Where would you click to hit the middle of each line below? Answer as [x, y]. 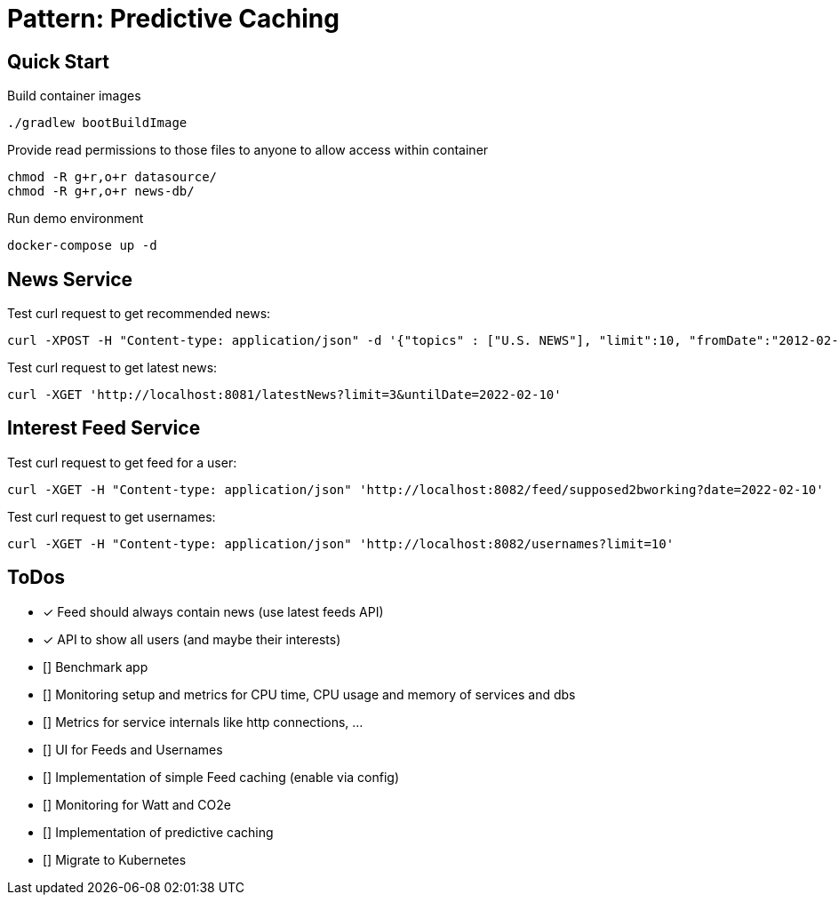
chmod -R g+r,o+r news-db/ [101, 192]
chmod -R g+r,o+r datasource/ [112, 177]
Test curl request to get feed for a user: [122, 462]
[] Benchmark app [96, 667]
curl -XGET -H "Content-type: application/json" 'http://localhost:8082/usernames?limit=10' [341, 543]
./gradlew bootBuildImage [97, 123]
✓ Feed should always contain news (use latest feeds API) [213, 611]
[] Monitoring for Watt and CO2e [137, 804]
